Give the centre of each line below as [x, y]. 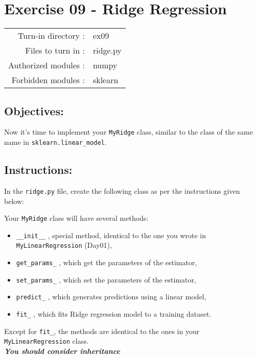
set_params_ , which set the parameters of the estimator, [106, 279]
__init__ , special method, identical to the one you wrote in [111, 235]
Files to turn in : [55, 50]
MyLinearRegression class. [46, 341]
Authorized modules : [46, 65]
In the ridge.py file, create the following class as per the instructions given [122, 190]
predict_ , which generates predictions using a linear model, [111, 297]
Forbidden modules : [48, 80]
